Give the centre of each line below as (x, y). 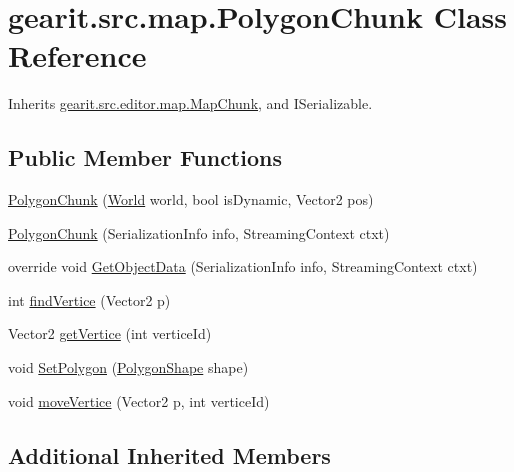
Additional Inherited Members (169, 454)
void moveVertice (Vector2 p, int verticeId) (139, 400)
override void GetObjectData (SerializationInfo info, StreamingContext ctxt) (243, 266)
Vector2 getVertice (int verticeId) (110, 333)
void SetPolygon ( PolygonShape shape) (128, 367)
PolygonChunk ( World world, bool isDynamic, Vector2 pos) (191, 199)
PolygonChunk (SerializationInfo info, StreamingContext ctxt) (199, 232)
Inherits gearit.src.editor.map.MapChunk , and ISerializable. (190, 103)
